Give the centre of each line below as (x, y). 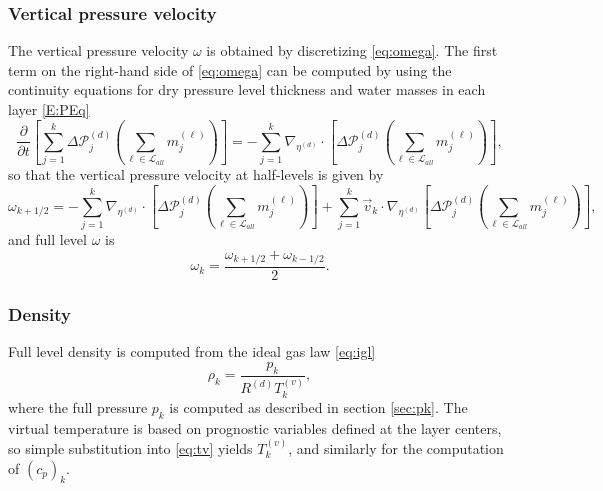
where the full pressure (78, 406)
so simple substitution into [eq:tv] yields (130, 447)
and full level (47, 238)
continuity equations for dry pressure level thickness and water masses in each (247, 89)
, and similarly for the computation (396, 447)
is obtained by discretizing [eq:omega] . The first (352, 50)
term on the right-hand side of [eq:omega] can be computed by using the (230, 69)
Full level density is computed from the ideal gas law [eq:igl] (192, 351)
